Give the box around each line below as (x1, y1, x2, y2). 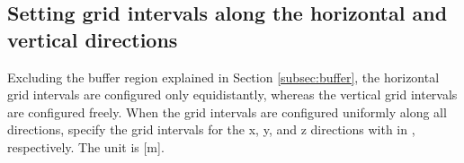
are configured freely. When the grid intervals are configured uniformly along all (7, 102, 447, 121)
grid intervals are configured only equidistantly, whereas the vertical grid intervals (7, 85, 458, 104)
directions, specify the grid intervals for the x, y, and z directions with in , (7, 120, 415, 139)
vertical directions (7, 25, 178, 53)
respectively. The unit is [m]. (7, 137, 165, 156)
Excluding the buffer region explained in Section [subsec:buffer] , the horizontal (7, 67, 440, 86)
